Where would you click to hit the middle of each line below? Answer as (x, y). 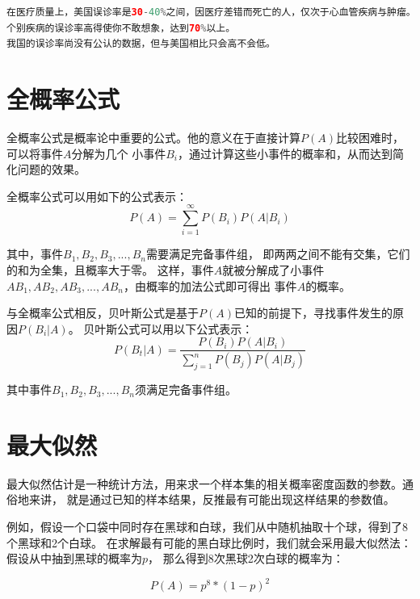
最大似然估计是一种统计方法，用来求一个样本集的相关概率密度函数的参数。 (204, 483)
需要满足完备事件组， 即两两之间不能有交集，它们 (278, 254)
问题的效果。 (51, 169)
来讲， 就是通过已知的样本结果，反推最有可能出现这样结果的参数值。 (212, 499)
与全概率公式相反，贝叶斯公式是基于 (103, 313)
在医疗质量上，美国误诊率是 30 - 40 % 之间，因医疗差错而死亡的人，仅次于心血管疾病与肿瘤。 (211, 12)
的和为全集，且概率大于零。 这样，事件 (110, 270)
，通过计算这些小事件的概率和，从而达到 (285, 153)
